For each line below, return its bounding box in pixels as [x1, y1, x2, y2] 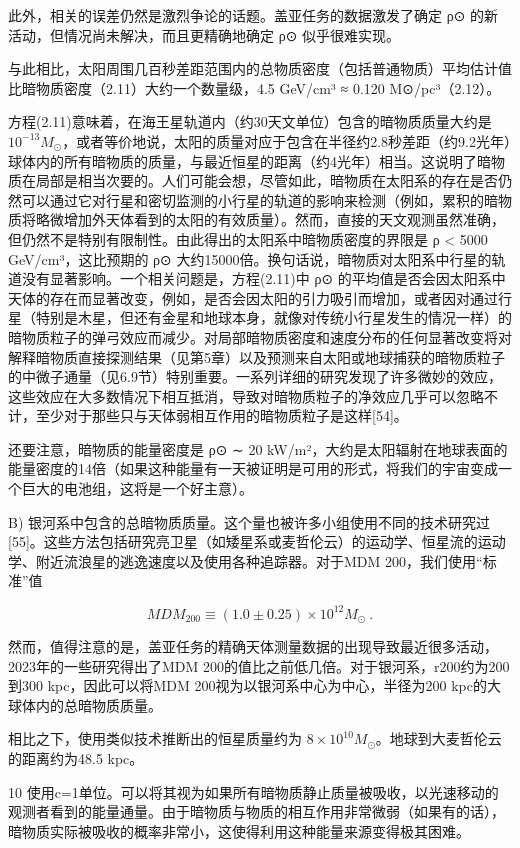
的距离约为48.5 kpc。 [8, 747, 144, 768]
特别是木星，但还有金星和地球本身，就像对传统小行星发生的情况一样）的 [35, 307, 512, 328]
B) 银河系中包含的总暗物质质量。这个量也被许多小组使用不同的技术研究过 [8, 511, 491, 532]
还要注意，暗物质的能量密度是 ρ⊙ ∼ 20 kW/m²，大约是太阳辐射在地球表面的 [8, 438, 508, 459]
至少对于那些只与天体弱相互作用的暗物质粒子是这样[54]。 [35, 405, 408, 426]
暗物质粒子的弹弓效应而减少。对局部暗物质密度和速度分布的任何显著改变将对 [8, 326, 512, 347]
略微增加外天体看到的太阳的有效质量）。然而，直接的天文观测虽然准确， [35, 209, 505, 230]
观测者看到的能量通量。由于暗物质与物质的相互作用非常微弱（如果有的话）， [8, 801, 505, 822]
